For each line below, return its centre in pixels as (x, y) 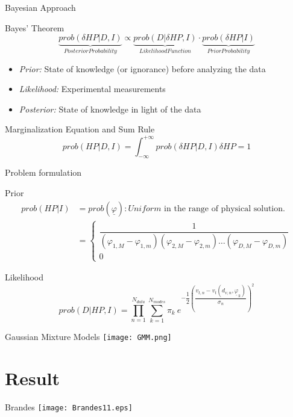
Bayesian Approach (40, 7)
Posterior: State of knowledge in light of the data (110, 109)
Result (32, 378)
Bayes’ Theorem (35, 27)
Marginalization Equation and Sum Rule (80, 129)
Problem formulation (43, 172)
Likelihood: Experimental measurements (92, 89)
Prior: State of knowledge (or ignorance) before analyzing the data (142, 68)
